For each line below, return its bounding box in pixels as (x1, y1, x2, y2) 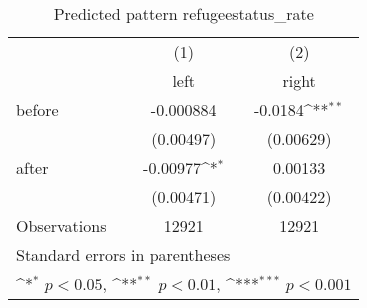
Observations (16, 214, 107, 237)
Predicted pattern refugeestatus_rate (53, 2, 314, 25)
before (16, 98, 59, 121)
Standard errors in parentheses (16, 243, 231, 266)
